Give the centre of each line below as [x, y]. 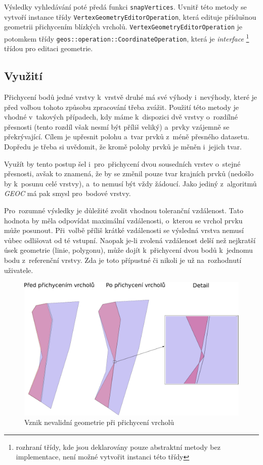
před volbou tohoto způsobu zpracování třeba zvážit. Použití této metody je [121, 107]
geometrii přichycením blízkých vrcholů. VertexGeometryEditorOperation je [123, 27]
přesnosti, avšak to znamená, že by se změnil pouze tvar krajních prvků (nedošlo [129, 173]
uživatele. [19, 270]
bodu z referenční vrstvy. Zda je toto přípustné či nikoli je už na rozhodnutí [123, 260]
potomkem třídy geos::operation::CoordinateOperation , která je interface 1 [127, 37]
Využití [23, 76]
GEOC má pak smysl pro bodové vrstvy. [68, 193]
